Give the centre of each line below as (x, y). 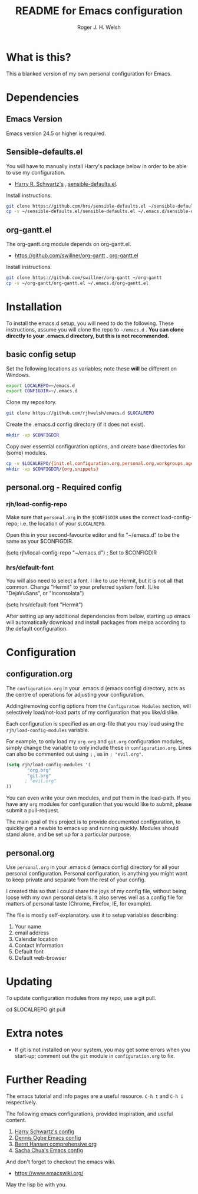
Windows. (18, 375)
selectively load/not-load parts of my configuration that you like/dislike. (93, 712)
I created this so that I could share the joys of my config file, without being (96, 891)
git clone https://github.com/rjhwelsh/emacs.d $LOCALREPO (80, 413)
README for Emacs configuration (99, 11)
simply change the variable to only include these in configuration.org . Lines (99, 747)
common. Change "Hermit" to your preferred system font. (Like (83, 587)
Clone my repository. (32, 402)
